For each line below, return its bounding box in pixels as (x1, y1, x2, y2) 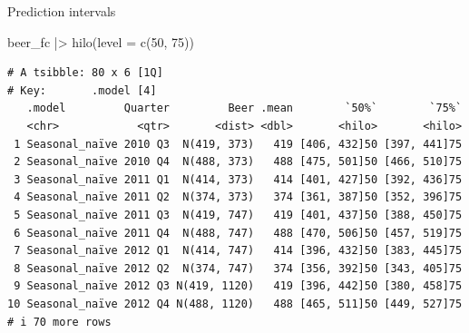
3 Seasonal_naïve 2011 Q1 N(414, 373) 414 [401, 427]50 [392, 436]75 (14, 172, 463, 186)
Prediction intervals (7, 2, 116, 20)
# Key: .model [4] (7, 83, 157, 97)
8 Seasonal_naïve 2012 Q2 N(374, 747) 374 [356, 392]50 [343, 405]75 (14, 261, 463, 275)
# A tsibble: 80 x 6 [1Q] (7, 66, 163, 80)
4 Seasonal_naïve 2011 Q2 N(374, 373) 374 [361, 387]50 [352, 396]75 (14, 191, 463, 204)
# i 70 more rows (7, 315, 112, 328)
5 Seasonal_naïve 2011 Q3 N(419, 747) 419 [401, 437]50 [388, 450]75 (14, 208, 463, 221)
